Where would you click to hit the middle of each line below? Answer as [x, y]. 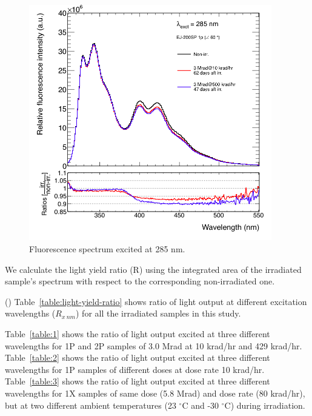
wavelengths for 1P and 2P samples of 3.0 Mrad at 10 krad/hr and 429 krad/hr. [154, 345]
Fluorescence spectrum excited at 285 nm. [107, 249]
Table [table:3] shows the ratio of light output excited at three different [138, 381]
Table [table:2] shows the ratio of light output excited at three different [138, 357]
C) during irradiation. [265, 405]
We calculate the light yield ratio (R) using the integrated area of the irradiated [153, 269]
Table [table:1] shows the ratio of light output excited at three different [138, 334]
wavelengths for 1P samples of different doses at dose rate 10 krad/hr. [135, 369]
